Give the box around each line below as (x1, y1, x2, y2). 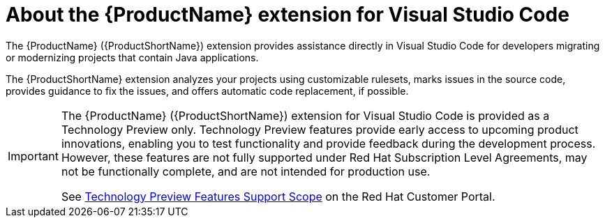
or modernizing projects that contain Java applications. (6, 51, 259, 63)
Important (8, 148, 59, 163)
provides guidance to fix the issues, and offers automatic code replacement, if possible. (6, 84, 409, 97)
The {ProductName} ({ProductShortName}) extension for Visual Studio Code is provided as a (61, 108, 550, 123)
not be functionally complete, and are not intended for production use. (61, 164, 431, 178)
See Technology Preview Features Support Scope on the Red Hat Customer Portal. (61, 189, 495, 203)
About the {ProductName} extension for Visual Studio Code (6, 3, 569, 26)
